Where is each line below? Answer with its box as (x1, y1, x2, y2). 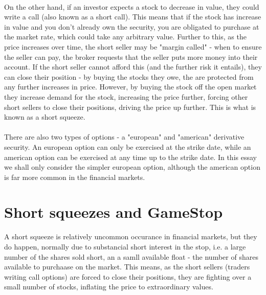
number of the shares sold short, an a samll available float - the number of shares (4, 251, 258, 262)
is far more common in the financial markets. (4, 171, 145, 182)
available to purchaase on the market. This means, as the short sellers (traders (4, 261, 250, 272)
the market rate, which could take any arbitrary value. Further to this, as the (4, 31, 247, 42)
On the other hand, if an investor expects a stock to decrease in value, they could (4, 1, 259, 12)
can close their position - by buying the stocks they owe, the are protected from (4, 71, 254, 82)
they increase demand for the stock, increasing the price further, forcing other (4, 91, 248, 102)
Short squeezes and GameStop (4, 201, 223, 222)
